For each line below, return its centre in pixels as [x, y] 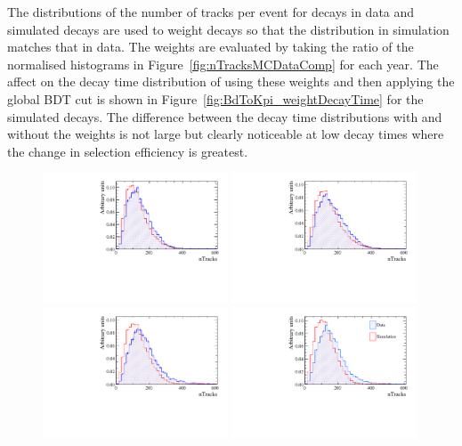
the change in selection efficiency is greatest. [128, 151]
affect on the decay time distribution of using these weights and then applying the [231, 81]
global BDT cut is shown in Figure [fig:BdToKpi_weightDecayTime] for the [215, 98]
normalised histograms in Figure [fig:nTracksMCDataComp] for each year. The [223, 64]
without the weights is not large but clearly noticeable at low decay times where [226, 134]
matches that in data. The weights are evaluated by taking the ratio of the [211, 47]
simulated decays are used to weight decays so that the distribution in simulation [228, 29]
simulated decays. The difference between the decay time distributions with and [225, 116]
